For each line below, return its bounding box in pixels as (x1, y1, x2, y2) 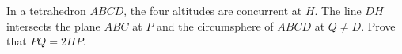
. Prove (361, 17, 396, 34)
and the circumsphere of (157, 17, 274, 34)
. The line (314, 2, 362, 18)
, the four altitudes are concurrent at (123, 2, 302, 18)
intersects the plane (6, 17, 100, 34)
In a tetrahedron (6, 2, 86, 18)
